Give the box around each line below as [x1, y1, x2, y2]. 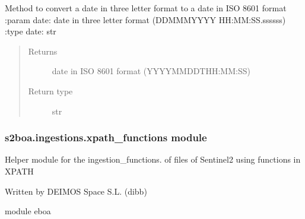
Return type [28, 84, 73, 97]
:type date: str [5, 25, 56, 37]
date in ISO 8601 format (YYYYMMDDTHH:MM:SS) [52, 65, 250, 77]
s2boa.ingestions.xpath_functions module [5, 130, 207, 145]
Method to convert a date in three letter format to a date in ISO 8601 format [5, 2, 287, 14]
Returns [28, 45, 58, 57]
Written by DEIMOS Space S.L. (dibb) [5, 185, 147, 197]
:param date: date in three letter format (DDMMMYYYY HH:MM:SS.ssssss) [5, 13, 286, 26]
